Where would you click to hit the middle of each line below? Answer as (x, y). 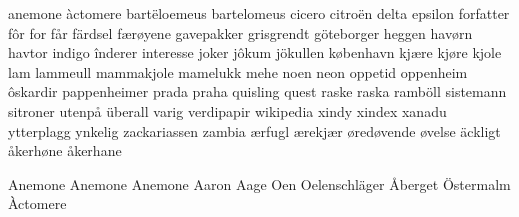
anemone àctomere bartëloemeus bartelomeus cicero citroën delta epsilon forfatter (259, 13)
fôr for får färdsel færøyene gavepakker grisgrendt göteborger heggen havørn (240, 32)
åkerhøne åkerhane (65, 150)
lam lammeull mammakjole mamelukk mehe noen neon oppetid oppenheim (238, 71)
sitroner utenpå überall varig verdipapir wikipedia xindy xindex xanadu (227, 110)
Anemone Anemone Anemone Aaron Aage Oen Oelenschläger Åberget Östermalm (259, 183)
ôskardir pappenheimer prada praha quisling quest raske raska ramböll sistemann (257, 91)
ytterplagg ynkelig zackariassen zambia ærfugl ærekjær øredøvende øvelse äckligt (254, 130)
